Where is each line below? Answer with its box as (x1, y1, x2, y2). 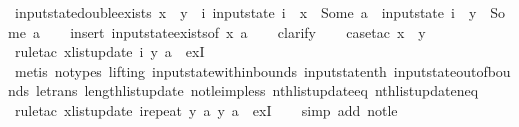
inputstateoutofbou (393, 60, 511, 81)
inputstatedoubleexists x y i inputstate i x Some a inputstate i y (14, 2, 477, 22)
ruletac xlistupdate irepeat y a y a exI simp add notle (14, 99, 398, 120)
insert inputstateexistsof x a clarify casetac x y (70, 21, 426, 42)
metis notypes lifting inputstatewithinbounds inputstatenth (14, 60, 387, 81)
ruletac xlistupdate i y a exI (14, 41, 205, 62)
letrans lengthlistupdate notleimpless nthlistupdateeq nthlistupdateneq (36, 80, 479, 101)
